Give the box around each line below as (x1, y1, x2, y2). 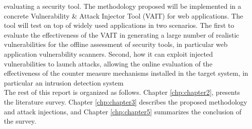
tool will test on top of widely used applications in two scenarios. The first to (4, 20, 234, 30)
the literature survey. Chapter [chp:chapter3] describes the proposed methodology (4, 96, 248, 107)
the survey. (4, 116, 37, 126)
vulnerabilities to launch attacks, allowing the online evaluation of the (4, 58, 213, 68)
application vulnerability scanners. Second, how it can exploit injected (4, 48, 213, 59)
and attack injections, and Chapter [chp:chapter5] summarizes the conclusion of (4, 106, 242, 116)
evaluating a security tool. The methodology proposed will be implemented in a (4, 1, 241, 11)
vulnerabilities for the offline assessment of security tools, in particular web (4, 39, 228, 49)
